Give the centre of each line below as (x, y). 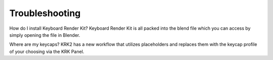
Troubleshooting (45, 13)
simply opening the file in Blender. (45, 35)
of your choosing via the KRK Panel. (47, 51)
